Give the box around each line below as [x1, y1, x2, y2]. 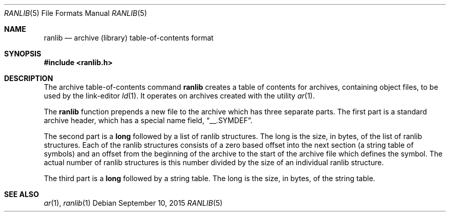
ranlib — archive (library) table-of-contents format [44, 33, 214, 42]
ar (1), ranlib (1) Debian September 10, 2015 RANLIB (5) [44, 199, 223, 207]
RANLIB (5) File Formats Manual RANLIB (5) [4, 9, 147, 17]
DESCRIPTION [4, 74, 53, 83]
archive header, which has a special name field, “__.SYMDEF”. [44, 116, 253, 125]
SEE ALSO [4, 190, 39, 199]
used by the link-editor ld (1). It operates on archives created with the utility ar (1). [44, 91, 315, 100]
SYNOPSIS [4, 49, 42, 58]
